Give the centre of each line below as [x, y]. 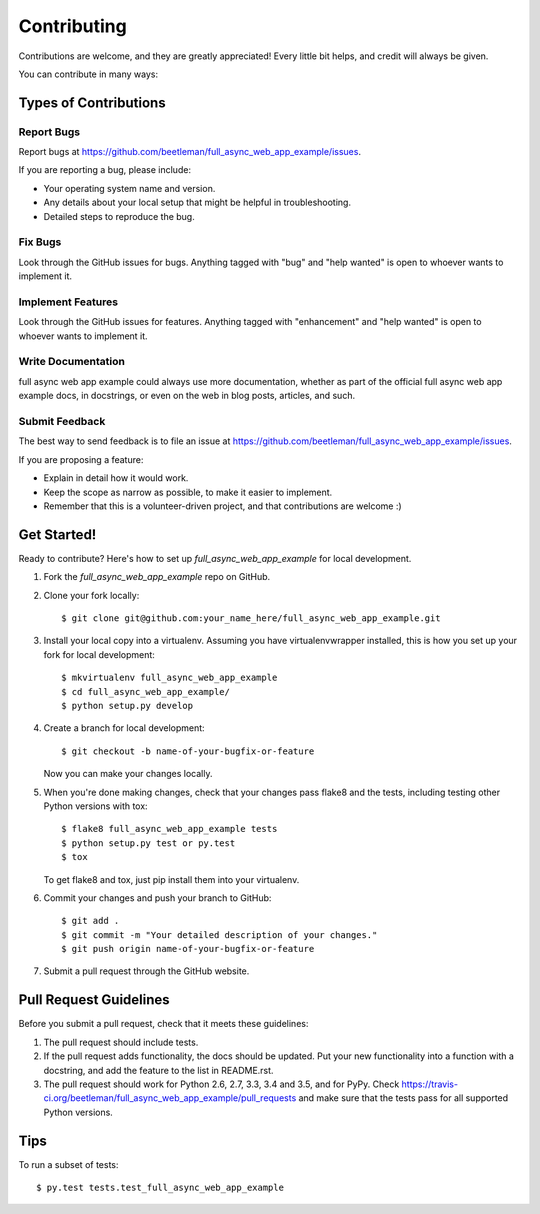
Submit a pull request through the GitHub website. [146, 971]
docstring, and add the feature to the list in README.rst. [158, 1070]
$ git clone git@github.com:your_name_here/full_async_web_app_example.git [251, 618]
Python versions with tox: [96, 806]
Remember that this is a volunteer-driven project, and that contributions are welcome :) [222, 506]
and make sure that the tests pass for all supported [403, 1098]
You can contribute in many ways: [88, 74]
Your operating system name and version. [129, 188]
